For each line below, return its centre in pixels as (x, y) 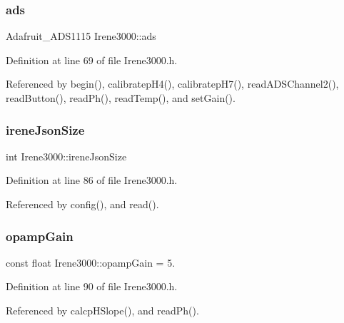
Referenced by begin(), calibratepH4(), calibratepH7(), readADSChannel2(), (172, 84)
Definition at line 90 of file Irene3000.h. (92, 286)
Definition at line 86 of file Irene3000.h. (92, 180)
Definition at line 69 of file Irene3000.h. (92, 60)
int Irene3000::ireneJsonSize (66, 156)
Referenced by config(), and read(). (82, 204)
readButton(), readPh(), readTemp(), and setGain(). (121, 98)
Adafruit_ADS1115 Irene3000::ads (81, 36)
